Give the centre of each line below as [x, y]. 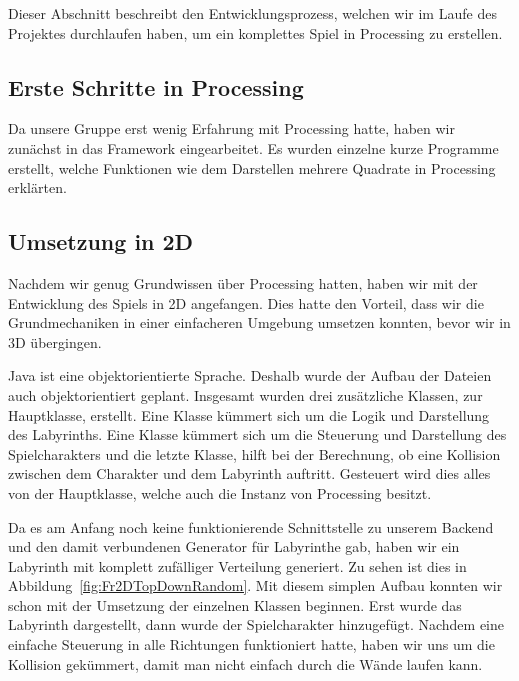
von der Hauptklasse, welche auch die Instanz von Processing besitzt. [220, 492]
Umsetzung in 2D [101, 241]
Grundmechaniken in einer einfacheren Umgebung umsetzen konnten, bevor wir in [259, 322]
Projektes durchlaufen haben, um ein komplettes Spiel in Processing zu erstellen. [255, 32]
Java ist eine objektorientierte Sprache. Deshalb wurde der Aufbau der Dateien [250, 375]
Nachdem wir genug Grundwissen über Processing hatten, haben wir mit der [243, 282]
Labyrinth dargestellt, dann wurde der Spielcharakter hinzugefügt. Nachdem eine [256, 624]
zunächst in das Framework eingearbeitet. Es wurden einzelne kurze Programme [253, 147]
